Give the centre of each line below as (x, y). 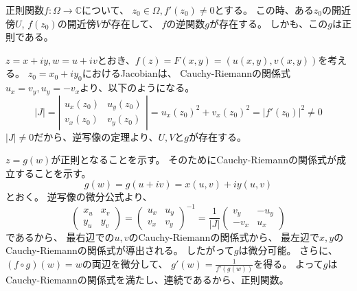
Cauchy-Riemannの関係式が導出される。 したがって (120, 250)
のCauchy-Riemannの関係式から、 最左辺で (224, 236)
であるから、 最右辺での (60, 236)
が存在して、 (130, 23)
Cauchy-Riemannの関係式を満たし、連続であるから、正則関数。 (147, 280)
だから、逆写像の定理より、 (96, 136)
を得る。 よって (288, 263)
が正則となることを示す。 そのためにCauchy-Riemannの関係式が (194, 160)
